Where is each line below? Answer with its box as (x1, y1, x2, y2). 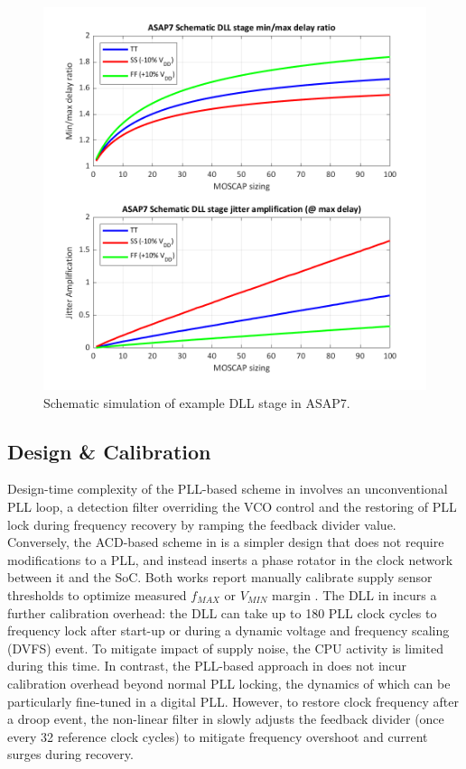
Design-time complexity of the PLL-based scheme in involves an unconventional (7, 479, 448, 498)
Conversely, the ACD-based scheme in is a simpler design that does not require (7, 533, 444, 551)
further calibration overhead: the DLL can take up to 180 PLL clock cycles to (7, 603, 437, 622)
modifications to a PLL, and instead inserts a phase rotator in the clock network (7, 550, 453, 569)
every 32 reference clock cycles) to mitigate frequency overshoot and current (7, 727, 428, 746)
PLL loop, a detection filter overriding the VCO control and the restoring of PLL (7, 496, 457, 515)
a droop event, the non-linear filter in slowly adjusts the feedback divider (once (7, 709, 444, 728)
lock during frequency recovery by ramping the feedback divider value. (7, 514, 396, 533)
